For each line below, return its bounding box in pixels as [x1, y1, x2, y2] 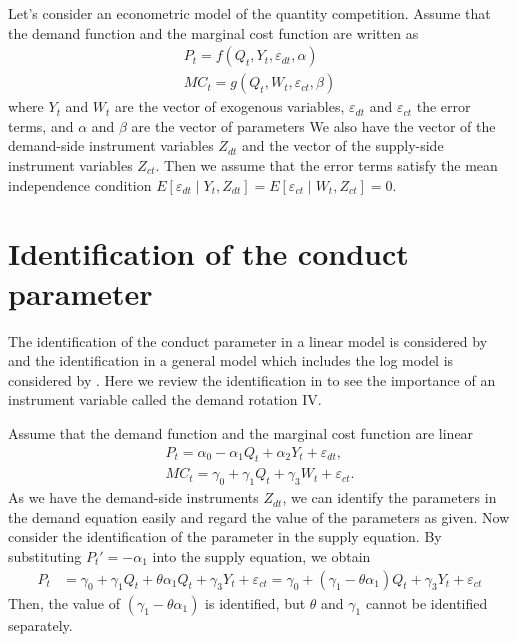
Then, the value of [8, 592, 120, 613]
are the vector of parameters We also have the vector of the [131, 115, 496, 136]
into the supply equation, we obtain [152, 545, 371, 566]
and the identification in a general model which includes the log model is [8, 350, 454, 371]
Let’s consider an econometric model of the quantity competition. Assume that [8, 3, 491, 23]
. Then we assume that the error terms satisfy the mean [155, 155, 498, 176]
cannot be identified [365, 592, 488, 613]
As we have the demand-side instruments [8, 487, 259, 508]
